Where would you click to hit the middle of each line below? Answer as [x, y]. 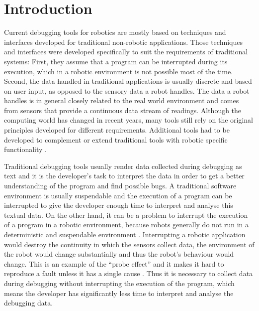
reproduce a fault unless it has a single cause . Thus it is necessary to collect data [129, 273]
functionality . [25, 149]
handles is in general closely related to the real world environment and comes [122, 100]
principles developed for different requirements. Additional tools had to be [117, 130]
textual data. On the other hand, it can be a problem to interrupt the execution [126, 215]
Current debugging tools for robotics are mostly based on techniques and [115, 32]
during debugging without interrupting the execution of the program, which [119, 283]
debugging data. [29, 303]
